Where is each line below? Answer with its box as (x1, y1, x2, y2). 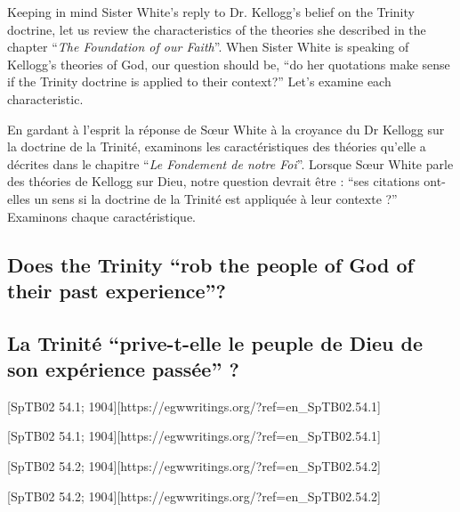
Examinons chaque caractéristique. (7, 207, 196, 225)
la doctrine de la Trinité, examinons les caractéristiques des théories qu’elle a (7, 137, 426, 156)
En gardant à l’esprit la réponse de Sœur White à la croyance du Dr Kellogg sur (7, 119, 445, 138)
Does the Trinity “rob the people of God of (7, 250, 414, 278)
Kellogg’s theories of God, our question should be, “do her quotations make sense (7, 54, 450, 73)
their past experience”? (7, 276, 226, 304)
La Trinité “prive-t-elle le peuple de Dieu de (7, 329, 423, 356)
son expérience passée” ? (7, 355, 239, 383)
